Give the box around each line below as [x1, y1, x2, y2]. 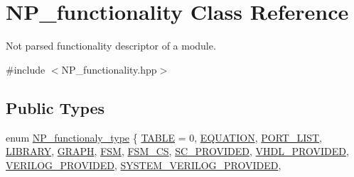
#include [6, 62, 45, 76]
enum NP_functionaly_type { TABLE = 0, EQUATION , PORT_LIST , [6, 130, 323, 144]
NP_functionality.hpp [61, 62, 157, 76]
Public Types [6, 96, 105, 118]
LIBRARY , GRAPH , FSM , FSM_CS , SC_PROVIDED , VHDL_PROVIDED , [6, 144, 349, 159]
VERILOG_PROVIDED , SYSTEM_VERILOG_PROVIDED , [6, 157, 281, 172]
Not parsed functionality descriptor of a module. [6, 38, 216, 53]
